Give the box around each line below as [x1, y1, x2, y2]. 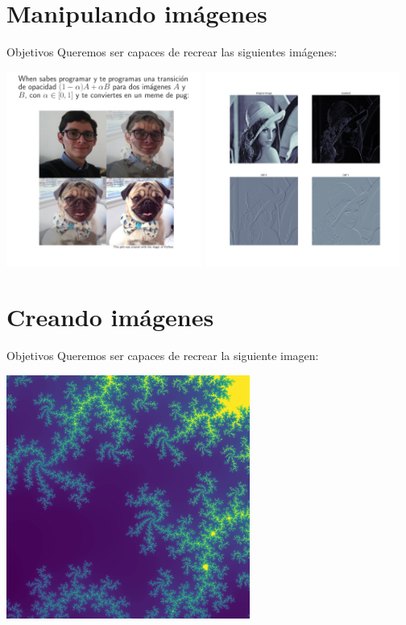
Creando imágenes [6, 300, 214, 333]
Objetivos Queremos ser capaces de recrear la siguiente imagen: [6, 347, 319, 364]
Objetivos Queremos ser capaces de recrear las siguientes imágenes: [6, 43, 338, 60]
